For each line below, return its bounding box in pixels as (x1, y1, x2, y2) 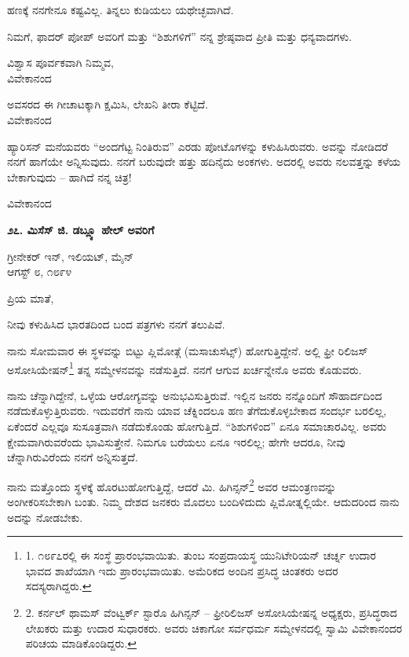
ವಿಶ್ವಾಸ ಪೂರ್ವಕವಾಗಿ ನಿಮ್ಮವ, (7, 54, 114, 71)
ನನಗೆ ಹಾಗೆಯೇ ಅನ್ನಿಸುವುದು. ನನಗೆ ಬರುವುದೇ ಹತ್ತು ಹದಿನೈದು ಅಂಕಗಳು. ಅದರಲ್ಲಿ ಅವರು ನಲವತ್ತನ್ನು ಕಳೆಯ (7, 153, 400, 170)
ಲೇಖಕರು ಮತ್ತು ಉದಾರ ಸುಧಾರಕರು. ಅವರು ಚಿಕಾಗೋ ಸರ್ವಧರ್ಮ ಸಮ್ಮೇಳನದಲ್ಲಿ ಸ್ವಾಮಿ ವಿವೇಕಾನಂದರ (25, 619, 403, 636)
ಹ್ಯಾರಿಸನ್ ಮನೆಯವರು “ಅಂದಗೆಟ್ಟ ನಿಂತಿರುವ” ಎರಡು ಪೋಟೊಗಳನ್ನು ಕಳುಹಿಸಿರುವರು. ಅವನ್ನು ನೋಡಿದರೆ (7, 138, 389, 154)
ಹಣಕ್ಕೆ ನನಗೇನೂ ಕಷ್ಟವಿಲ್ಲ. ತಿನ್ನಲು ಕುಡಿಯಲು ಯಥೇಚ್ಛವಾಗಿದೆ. (7, 2, 234, 17)
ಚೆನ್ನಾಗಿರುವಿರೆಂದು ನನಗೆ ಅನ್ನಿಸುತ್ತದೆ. (7, 449, 138, 465)
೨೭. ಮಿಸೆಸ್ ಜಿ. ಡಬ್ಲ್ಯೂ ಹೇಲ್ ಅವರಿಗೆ (7, 221, 155, 237)
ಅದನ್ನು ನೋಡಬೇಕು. (7, 508, 83, 525)
